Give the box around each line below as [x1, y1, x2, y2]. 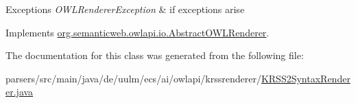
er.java [5, 84, 34, 99]
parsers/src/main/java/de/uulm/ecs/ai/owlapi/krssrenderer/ [5, 71, 261, 85]
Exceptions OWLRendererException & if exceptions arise [5, 2, 245, 16]
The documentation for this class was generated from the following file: [5, 48, 304, 62]
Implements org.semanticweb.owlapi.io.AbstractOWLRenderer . [5, 25, 270, 39]
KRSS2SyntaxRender [261, 71, 351, 85]
